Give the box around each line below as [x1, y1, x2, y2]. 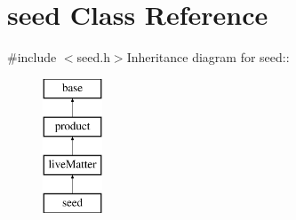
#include [7, 48, 57, 67]
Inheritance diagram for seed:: [126, 48, 290, 67]
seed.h [76, 48, 110, 67]
